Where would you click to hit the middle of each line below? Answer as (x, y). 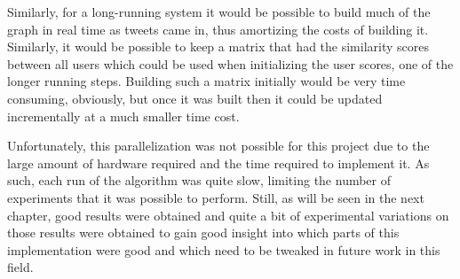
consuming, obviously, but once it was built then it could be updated (195, 98)
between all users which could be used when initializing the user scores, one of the (230, 63)
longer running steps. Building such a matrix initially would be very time (206, 81)
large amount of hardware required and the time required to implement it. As (218, 163)
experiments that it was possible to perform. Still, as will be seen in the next (216, 197)
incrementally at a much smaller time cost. (123, 116)
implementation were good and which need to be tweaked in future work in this (224, 249)
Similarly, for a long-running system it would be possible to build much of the (219, 12)
